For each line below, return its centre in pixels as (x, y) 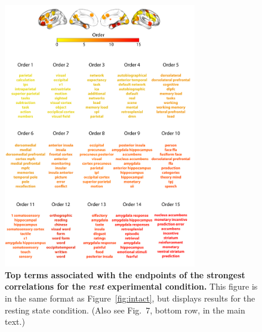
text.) (15, 322)
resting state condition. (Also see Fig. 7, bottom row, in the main (125, 310)
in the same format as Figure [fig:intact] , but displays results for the (130, 298)
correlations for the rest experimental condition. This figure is (131, 286)
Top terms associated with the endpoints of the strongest (125, 274)
